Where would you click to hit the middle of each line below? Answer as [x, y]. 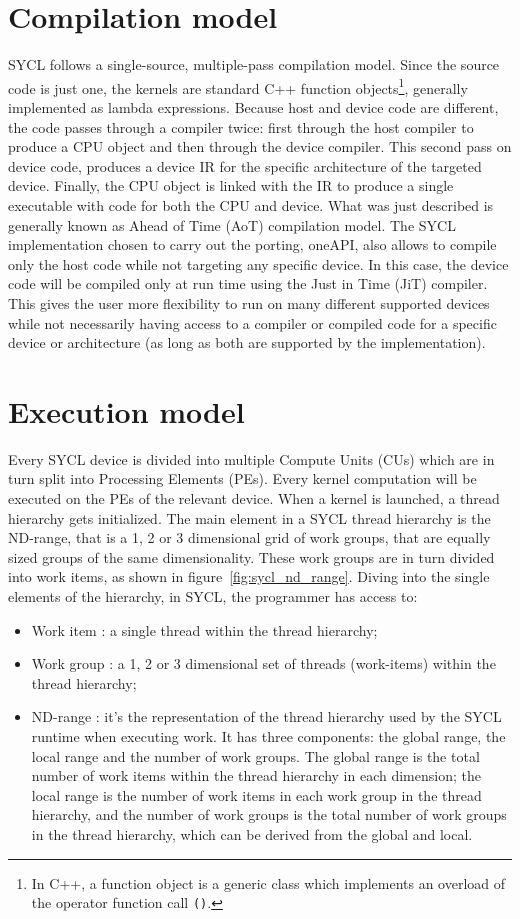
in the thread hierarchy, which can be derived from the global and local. [252, 833]
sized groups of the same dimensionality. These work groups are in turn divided [251, 556]
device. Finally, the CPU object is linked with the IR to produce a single [231, 185]
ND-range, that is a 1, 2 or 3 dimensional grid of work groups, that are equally [249, 537]
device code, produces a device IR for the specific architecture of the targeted [245, 165]
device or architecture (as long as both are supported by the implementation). [247, 342]
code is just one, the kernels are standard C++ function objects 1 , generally [238, 86]
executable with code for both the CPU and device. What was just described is [251, 204]
